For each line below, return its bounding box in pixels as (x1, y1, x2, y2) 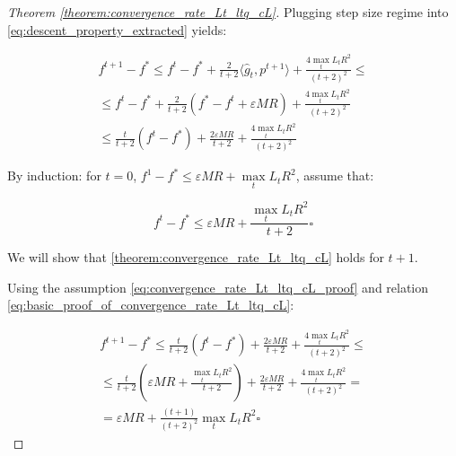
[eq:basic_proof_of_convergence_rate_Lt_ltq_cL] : (7, 295, 294, 314)
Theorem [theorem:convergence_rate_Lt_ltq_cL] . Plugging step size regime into (7, 3, 449, 21)
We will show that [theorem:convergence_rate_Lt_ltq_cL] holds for (7, 248, 384, 267)
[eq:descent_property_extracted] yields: (7, 20, 227, 39)
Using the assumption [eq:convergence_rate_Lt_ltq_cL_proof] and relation (7, 277, 429, 296)
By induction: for (7, 166, 101, 185)
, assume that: (295, 166, 374, 185)
